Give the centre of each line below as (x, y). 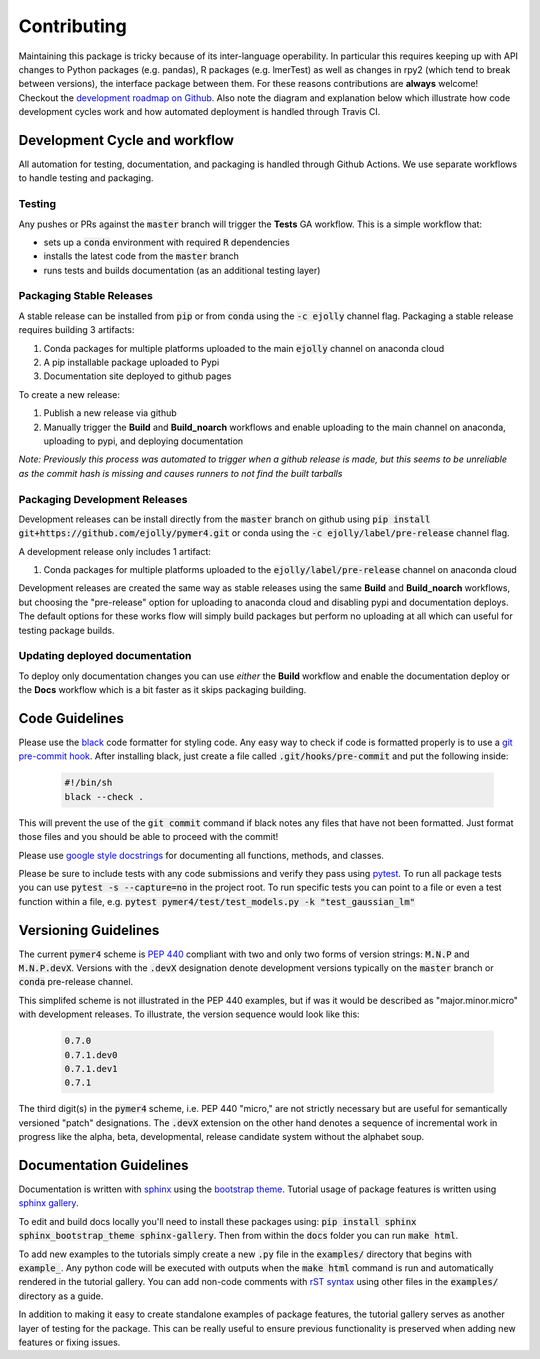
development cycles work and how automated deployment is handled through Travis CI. (199, 112)
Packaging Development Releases (103, 499)
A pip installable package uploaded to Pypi (131, 362)
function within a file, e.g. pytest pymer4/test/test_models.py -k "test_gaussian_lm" (216, 901)
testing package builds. (66, 630)
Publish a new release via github (110, 413)
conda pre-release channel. (76, 982)
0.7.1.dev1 (91, 1069)
